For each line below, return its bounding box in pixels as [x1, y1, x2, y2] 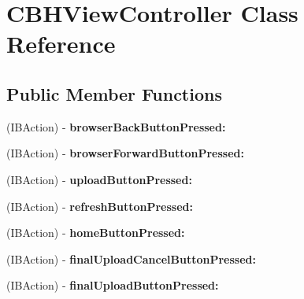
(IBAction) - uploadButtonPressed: [6, 171, 192, 187]
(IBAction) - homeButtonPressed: [6, 224, 185, 241]
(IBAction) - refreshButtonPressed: [6, 197, 193, 214]
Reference [6, 28, 116, 60]
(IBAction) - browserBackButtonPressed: [6, 118, 226, 135]
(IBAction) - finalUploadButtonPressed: [6, 277, 219, 293]
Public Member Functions [6, 81, 222, 105]
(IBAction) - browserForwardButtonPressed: [6, 145, 244, 161]
